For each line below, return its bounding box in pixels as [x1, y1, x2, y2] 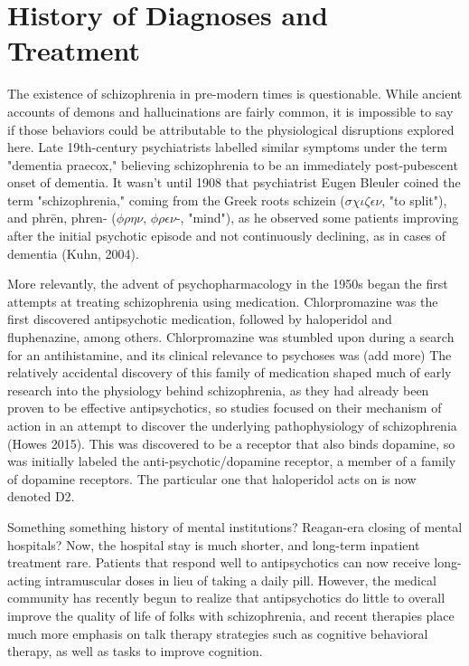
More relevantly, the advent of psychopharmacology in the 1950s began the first [7, 274, 448, 293]
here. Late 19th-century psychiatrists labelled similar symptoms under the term [7, 138, 447, 157]
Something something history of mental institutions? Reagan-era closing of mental [7, 517, 463, 536]
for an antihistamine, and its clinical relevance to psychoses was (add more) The [7, 345, 452, 364]
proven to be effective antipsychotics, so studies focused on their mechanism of [7, 398, 442, 417]
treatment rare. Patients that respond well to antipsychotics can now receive [7, 553, 430, 572]
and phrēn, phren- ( [7, 208, 117, 227]
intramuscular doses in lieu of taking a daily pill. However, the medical [44, 570, 436, 589]
